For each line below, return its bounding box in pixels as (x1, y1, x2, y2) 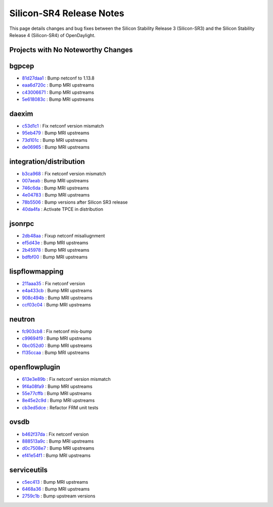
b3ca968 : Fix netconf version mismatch (22, 171, 106, 177)
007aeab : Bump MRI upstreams (22, 178, 89, 184)
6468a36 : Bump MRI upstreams (22, 486, 90, 492)
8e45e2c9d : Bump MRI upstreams (22, 398, 95, 404)
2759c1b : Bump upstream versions (22, 493, 96, 499)
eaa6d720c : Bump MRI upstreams (22, 82, 95, 88)
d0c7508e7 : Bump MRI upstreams (22, 445, 95, 451)
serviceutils (9, 465, 48, 474)
